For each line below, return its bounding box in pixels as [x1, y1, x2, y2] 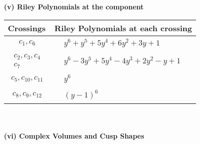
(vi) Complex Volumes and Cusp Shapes [4, 130, 144, 141]
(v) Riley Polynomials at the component [4, 1, 144, 11]
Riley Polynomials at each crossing [54, 22, 192, 34]
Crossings [8, 22, 46, 34]
